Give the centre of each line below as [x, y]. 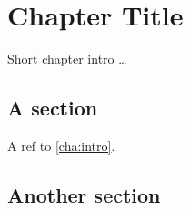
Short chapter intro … [67, 59]
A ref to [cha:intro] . [61, 145]
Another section [84, 194]
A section [53, 108]
